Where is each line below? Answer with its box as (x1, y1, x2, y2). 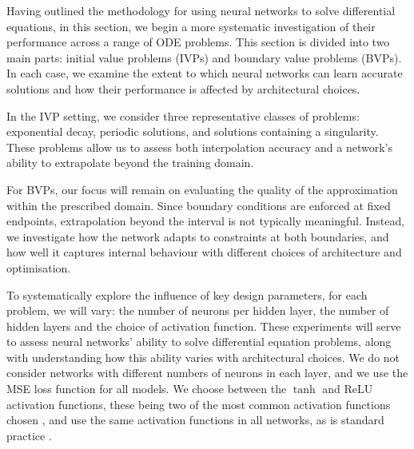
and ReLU (322, 380, 373, 397)
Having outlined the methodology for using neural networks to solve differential (6, 2, 396, 18)
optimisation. (6, 259, 71, 276)
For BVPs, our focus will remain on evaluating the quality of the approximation (6, 181, 398, 197)
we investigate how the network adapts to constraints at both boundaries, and (6, 228, 389, 244)
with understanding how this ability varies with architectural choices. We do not (6, 348, 400, 365)
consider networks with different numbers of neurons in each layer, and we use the (6, 364, 408, 381)
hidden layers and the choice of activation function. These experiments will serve (6, 317, 401, 334)
